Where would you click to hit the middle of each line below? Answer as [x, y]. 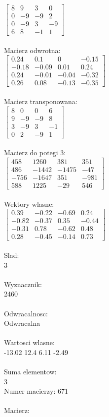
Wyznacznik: [23, 284]
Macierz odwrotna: [32, 50]
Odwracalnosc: [26, 313]
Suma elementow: [30, 372]
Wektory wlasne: [29, 204]
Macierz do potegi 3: [35, 152]
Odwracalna [22, 323]
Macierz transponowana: [41, 101]
